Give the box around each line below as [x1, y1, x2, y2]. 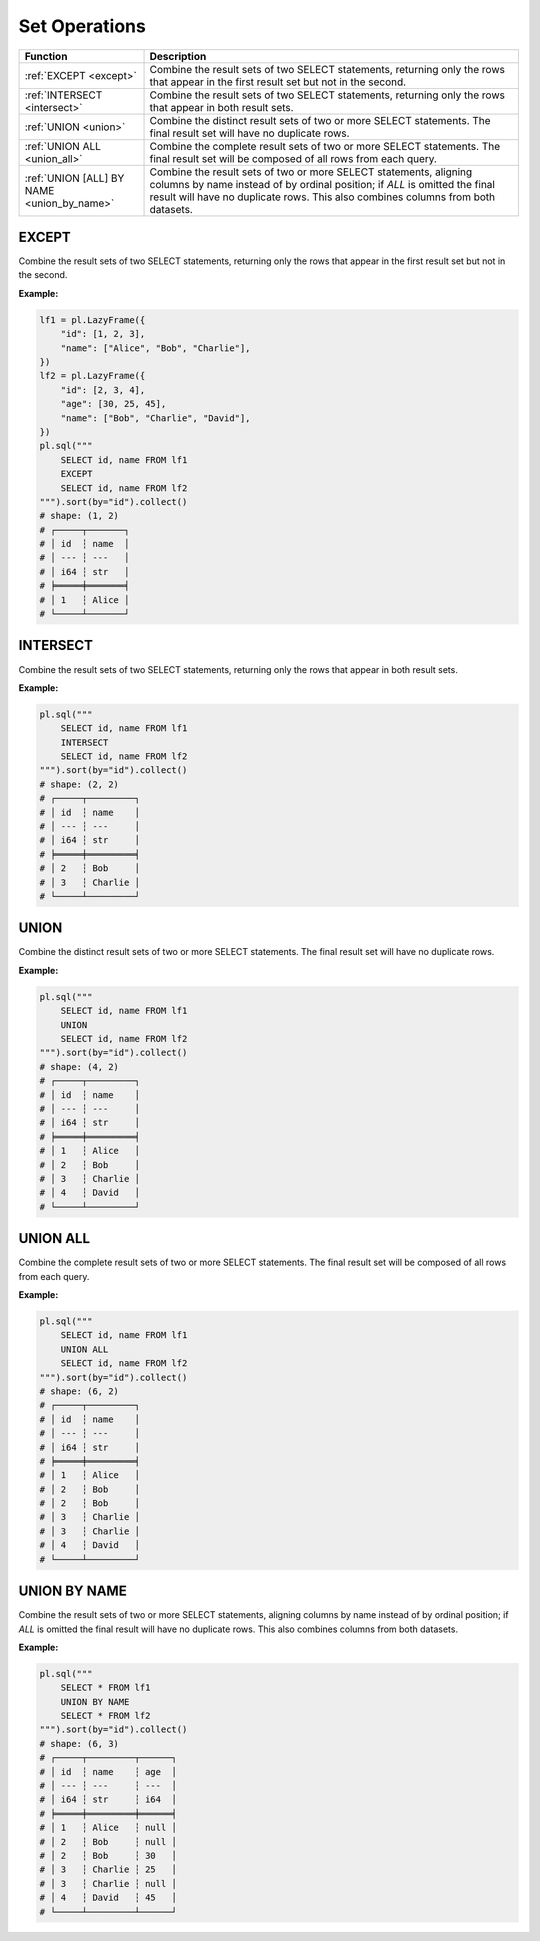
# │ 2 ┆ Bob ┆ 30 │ [39, 1850, 177, 1861]
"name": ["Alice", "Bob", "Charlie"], [60, 342, 251, 354]
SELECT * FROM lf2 [60, 1710, 151, 1722]
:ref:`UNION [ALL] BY [24, 171, 125, 185]
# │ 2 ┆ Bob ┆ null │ [39, 1836, 177, 1847]
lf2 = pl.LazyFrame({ [39, 370, 146, 382]
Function [24, 49, 68, 63]
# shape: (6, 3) [39, 1738, 120, 1749]
